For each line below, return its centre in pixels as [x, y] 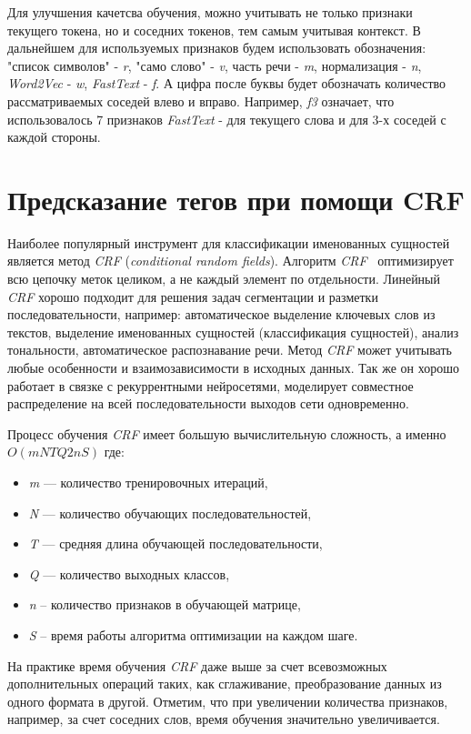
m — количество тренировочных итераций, [148, 482]
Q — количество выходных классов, [129, 573]
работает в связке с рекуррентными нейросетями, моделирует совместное [210, 385]
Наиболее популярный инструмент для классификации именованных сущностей [229, 242]
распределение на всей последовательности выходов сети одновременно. [208, 403]
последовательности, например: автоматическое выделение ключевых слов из [221, 314]
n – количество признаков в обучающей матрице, [165, 604]
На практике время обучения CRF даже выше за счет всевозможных [197, 665]
